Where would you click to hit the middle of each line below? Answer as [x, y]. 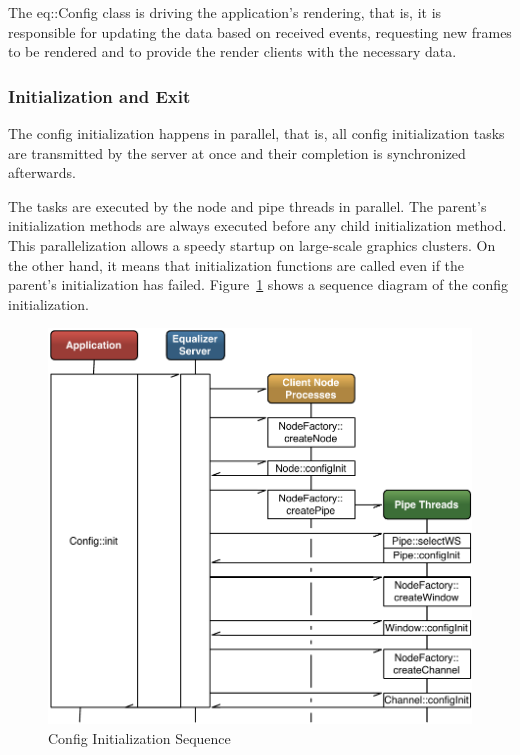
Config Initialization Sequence [139, 737]
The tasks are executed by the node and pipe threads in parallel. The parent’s [247, 205]
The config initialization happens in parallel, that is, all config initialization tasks [256, 133]
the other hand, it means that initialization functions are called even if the [236, 264]
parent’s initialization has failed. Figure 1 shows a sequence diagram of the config [258, 284]
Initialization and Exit [99, 95]
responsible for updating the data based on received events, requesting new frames [260, 31]
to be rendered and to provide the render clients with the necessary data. [232, 51]
